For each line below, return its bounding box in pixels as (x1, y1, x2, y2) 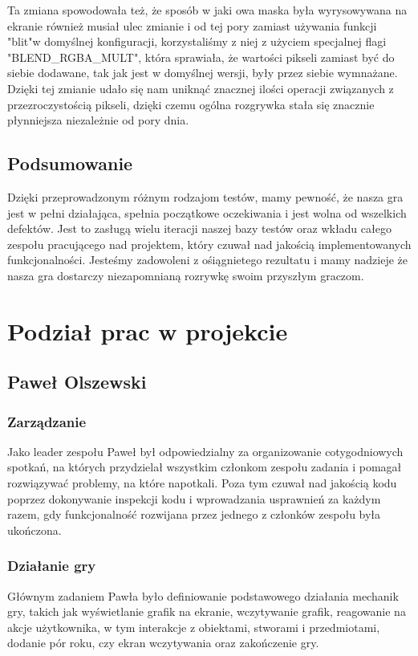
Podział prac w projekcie (7, 314, 288, 347)
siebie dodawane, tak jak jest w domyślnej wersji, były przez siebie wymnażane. (7, 64, 398, 81)
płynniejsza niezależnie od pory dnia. (7, 112, 189, 128)
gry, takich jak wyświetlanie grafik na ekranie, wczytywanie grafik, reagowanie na (7, 603, 406, 620)
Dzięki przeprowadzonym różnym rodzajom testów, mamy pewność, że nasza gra (7, 188, 404, 205)
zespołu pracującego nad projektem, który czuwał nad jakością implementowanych (7, 235, 412, 252)
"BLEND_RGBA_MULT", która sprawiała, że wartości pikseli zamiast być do (7, 48, 395, 65)
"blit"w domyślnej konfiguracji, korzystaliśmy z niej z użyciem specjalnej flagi (7, 33, 387, 50)
